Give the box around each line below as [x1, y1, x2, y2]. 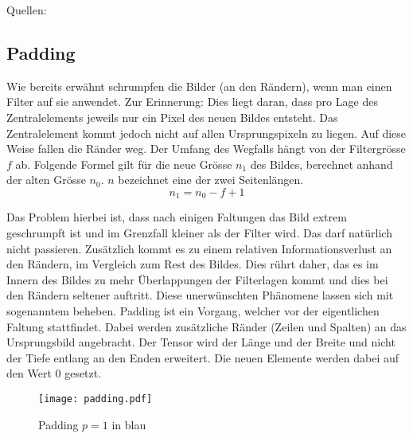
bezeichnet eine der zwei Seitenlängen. [118, 171, 304, 188]
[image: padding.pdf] [38, 393, 153, 405]
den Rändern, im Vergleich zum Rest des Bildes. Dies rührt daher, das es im [6, 256, 379, 272]
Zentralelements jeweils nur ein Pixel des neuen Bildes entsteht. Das [6, 108, 338, 125]
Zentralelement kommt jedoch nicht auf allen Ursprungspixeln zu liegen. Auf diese [6, 124, 407, 141]
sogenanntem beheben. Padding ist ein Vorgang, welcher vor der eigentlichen [6, 302, 380, 319]
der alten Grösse [6, 171, 86, 188]
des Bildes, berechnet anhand [250, 155, 393, 172]
